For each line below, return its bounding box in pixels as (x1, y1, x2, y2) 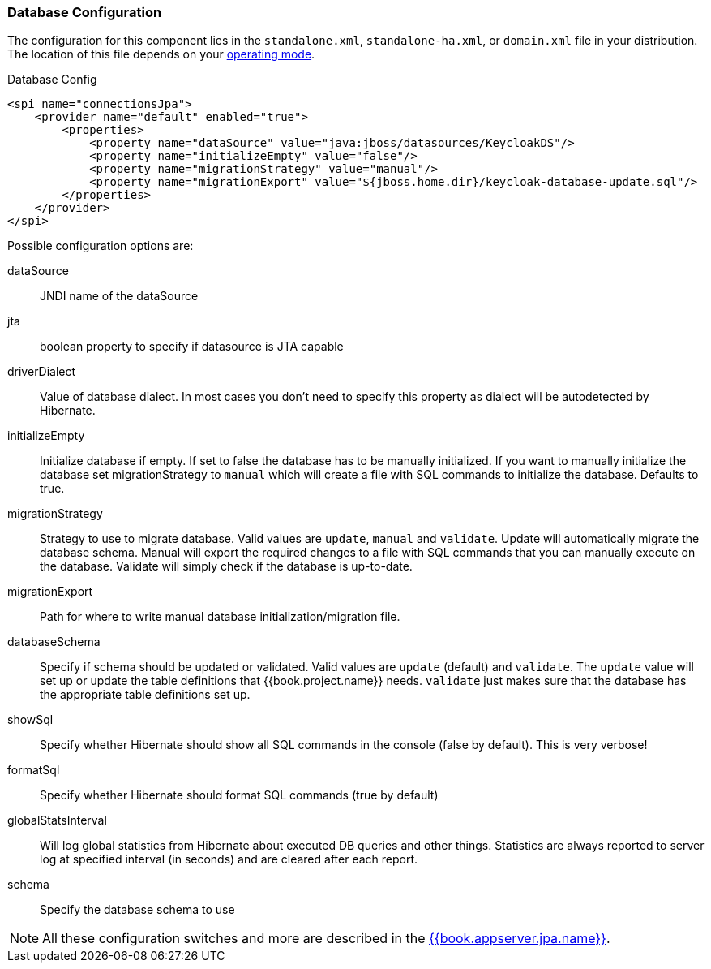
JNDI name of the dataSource (40, 289, 199, 304)
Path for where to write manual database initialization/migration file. (40, 609, 400, 624)
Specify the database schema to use (40, 902, 235, 917)
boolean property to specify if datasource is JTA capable (40, 339, 344, 354)
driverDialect (7, 364, 76, 379)
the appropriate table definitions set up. (40, 687, 251, 702)
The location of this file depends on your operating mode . (7, 47, 315, 62)
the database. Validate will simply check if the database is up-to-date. (40, 559, 413, 574)
